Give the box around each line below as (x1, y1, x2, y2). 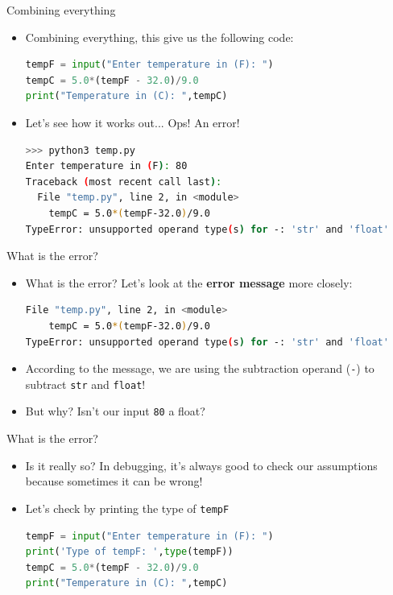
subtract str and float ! (25, 375, 146, 392)
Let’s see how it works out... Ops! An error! (25, 114, 240, 130)
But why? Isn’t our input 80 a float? (25, 403, 205, 419)
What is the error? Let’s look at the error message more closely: (25, 274, 353, 291)
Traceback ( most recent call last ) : (25, 176, 222, 188)
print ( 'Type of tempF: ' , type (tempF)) (25, 546, 234, 558)
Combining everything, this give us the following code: (25, 28, 294, 45)
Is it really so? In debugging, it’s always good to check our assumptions (25, 457, 378, 473)
